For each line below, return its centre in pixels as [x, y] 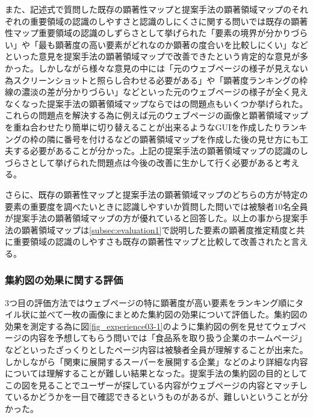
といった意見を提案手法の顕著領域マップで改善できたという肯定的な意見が [152, 56]
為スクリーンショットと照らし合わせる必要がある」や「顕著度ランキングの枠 [156, 80]
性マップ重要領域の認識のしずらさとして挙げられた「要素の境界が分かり [148, 33]
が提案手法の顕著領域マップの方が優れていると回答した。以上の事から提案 [152, 218]
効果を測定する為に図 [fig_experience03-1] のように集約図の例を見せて [139, 326]
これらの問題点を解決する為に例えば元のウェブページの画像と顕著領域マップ [156, 115]
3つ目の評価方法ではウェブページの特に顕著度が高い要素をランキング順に [150, 302]
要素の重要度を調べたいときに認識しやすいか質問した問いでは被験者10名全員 [156, 206]
